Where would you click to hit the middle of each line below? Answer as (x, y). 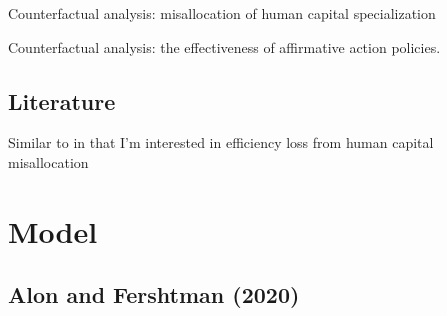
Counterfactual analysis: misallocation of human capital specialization (222, 13)
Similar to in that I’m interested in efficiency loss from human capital (221, 142)
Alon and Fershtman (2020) (154, 294)
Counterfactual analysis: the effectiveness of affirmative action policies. (224, 46)
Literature (62, 100)
